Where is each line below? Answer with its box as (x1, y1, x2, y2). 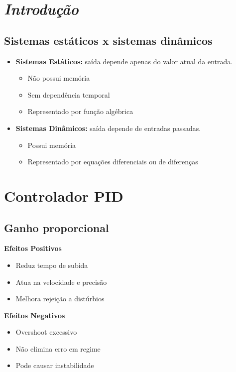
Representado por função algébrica (27, 106, 133, 117)
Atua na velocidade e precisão (15, 276, 107, 287)
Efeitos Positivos (4, 243, 62, 253)
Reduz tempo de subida (15, 259, 88, 270)
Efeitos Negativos (4, 310, 65, 320)
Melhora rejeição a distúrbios (15, 293, 105, 304)
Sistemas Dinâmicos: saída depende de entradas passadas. (15, 123, 201, 133)
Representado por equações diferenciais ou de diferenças (27, 156, 198, 167)
